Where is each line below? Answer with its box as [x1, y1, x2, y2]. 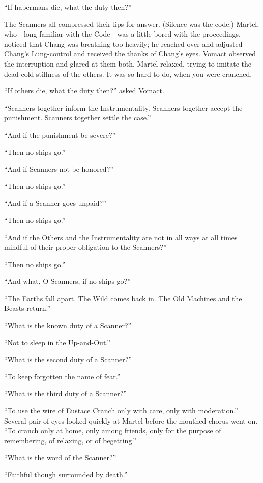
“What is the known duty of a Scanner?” [4, 320, 132, 331]
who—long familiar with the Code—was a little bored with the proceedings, [4, 28, 241, 39]
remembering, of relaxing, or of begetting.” [4, 435, 136, 445]
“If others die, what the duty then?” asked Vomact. [4, 85, 164, 96]
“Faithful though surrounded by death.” [4, 469, 128, 479]
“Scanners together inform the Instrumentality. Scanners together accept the [4, 102, 243, 113]
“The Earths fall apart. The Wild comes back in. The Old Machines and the [4, 293, 242, 303]
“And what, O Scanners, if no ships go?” [4, 276, 131, 286]
